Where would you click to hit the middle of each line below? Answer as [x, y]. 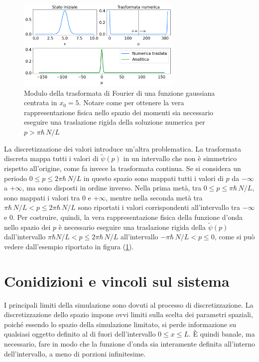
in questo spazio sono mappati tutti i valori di [153, 178]
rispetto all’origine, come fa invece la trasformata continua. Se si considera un [123, 168]
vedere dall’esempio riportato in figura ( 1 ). [69, 246]
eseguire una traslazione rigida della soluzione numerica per [115, 122]
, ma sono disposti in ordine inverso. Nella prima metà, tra [112, 188]
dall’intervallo [25, 237]
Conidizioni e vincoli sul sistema [117, 280]
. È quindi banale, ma [222, 334]
